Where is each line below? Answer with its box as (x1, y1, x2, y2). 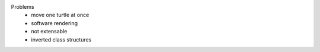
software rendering (31, 19, 78, 26)
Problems (11, 4, 35, 10)
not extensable (31, 28, 68, 35)
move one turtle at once (31, 12, 89, 19)
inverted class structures (31, 36, 92, 43)
